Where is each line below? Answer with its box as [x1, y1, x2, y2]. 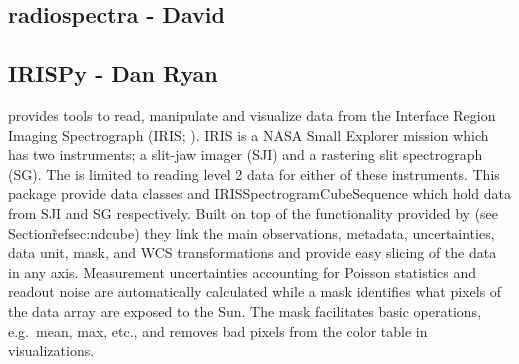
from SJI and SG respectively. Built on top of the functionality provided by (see [8, 202, 499, 223]
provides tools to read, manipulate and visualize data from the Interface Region [8, 104, 496, 125]
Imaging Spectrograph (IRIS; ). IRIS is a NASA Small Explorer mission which [8, 124, 489, 145]
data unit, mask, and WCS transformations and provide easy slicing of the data [8, 242, 497, 263]
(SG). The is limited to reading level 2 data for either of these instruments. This [8, 163, 500, 184]
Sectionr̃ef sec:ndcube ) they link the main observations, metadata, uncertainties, [8, 222, 495, 243]
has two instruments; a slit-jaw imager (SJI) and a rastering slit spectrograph [8, 144, 483, 165]
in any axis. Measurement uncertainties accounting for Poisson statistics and [8, 261, 476, 282]
